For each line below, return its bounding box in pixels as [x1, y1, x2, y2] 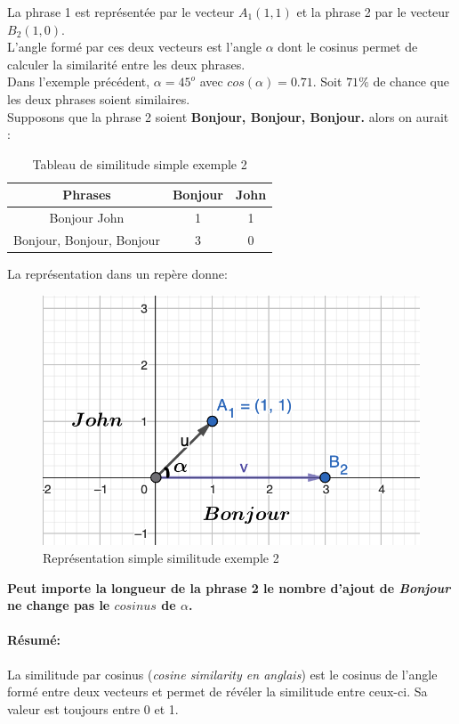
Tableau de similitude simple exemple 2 [32, 154, 247, 173]
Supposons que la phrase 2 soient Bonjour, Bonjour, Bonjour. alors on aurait [7, 107, 449, 126]
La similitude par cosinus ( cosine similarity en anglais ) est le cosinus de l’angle [7, 664, 438, 683]
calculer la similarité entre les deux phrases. [7, 54, 246, 73]
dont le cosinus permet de [278, 37, 418, 56]
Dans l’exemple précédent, [7, 72, 150, 91]
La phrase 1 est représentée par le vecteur [7, 3, 235, 20]
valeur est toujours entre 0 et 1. [7, 699, 179, 718]
